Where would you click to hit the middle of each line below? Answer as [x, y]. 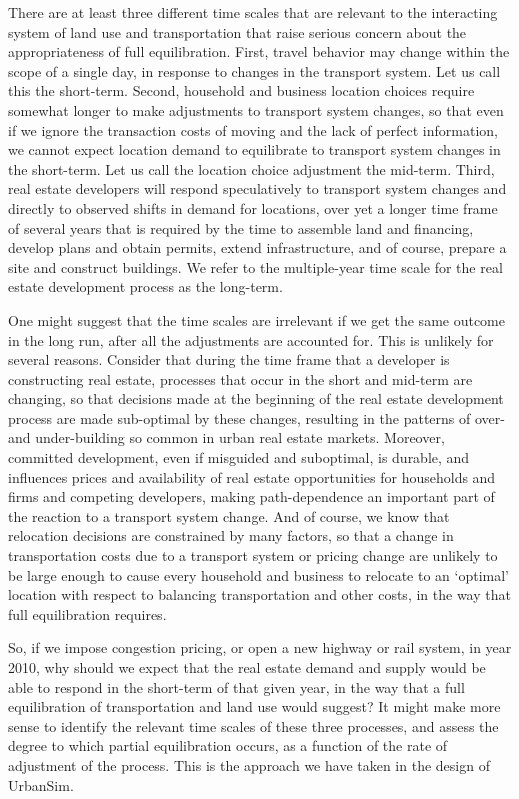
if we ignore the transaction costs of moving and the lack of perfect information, [253, 129]
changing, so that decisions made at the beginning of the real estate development [256, 398]
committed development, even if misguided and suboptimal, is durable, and [239, 457]
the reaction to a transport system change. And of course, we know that [229, 515]
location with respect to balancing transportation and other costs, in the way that [259, 594]
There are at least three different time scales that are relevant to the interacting [253, 12]
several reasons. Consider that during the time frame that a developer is [229, 359]
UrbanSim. [41, 784]
